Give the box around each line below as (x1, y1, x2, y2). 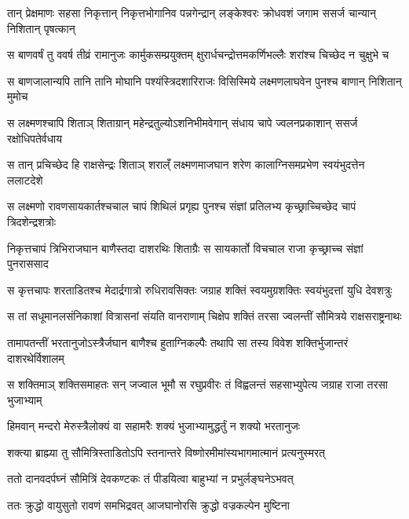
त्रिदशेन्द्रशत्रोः (7, 213, 57, 229)
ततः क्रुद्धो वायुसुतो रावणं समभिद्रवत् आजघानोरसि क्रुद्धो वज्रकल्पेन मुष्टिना (7, 497, 290, 514)
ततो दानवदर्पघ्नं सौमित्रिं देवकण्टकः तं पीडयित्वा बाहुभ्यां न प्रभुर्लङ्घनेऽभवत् (7, 470, 294, 487)
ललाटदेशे (7, 171, 43, 188)
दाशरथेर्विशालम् (7, 349, 64, 366)
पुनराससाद (7, 255, 49, 272)
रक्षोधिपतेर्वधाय (7, 130, 62, 146)
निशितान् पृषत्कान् (7, 20, 75, 36)
